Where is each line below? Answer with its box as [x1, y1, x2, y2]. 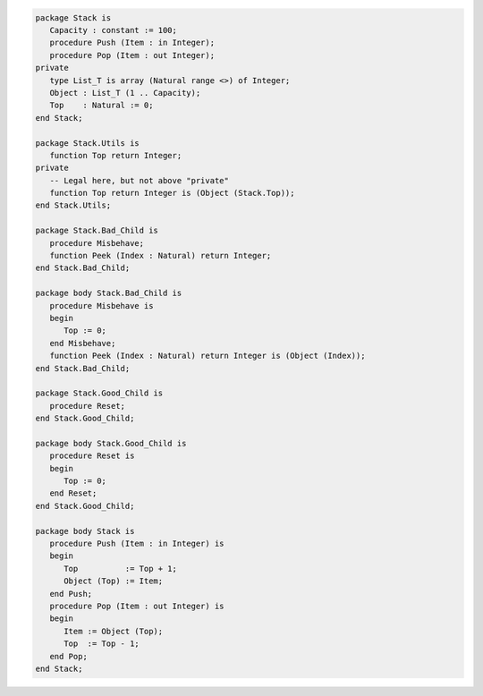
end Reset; [49, 488, 97, 498]
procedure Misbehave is [49, 301, 154, 310]
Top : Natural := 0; [49, 100, 154, 111]
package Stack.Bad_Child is [35, 225, 158, 236]
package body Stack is [35, 526, 135, 536]
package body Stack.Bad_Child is [35, 288, 182, 299]
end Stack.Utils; [35, 200, 112, 210]
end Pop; [49, 651, 89, 661]
